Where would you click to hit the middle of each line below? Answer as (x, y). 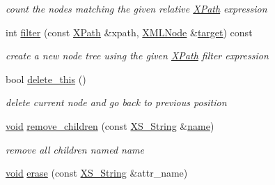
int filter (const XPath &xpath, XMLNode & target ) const (129, 32)
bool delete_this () (46, 79)
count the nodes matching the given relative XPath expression (136, 8)
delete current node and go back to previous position (116, 102)
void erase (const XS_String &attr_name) (97, 173)
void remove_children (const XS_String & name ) (110, 125)
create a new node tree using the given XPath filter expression (137, 55)
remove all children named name (75, 149)
